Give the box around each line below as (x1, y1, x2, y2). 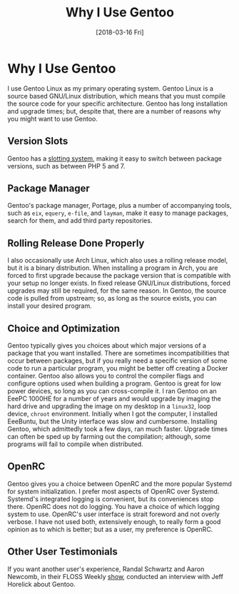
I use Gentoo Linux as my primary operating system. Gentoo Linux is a (7, 84, 214, 93)
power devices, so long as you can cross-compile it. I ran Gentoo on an (7, 386, 217, 395)
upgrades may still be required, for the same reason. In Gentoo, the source (7, 286, 227, 295)
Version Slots (7, 135, 68, 147)
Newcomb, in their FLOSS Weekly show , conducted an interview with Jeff (7, 572, 223, 580)
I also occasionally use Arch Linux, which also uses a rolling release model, (7, 256, 228, 265)
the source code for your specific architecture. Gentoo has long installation (7, 99, 228, 108)
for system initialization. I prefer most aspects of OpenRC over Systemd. (7, 487, 220, 495)
